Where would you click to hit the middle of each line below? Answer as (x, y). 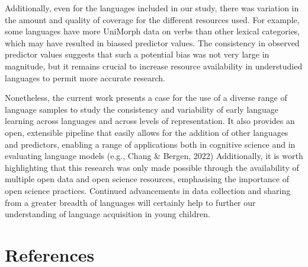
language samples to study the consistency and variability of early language (142, 109)
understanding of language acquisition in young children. (108, 214)
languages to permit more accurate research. (85, 77)
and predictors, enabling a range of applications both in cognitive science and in (150, 144)
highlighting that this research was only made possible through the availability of (152, 167)
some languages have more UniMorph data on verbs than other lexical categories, (153, 31)
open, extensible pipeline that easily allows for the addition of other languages (147, 132)
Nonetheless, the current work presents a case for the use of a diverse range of (146, 98)
